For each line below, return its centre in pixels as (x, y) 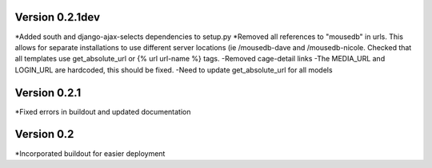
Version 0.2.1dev (57, 17)
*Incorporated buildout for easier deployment (90, 153)
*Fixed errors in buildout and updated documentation (103, 111)
